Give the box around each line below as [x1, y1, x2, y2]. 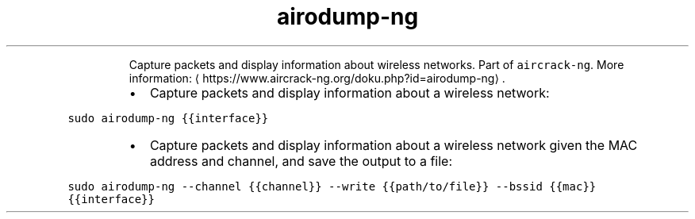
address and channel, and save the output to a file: [149, 152, 452, 169]
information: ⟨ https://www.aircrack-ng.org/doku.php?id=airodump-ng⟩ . [129, 71, 505, 85]
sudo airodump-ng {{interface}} [67, 111, 269, 125]
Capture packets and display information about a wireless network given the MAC [149, 136, 638, 153]
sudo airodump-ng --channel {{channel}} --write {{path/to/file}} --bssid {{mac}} [67, 179, 597, 193]
